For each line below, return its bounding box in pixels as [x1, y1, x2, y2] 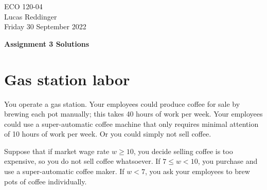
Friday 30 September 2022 [4, 21, 86, 32]
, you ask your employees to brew [145, 166, 250, 177]
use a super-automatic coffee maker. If [4, 166, 124, 177]
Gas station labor [4, 68, 130, 89]
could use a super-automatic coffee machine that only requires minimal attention [4, 118, 259, 129]
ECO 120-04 [4, 1, 43, 11]
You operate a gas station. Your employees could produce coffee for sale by [4, 98, 240, 109]
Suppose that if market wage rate [4, 145, 110, 156]
